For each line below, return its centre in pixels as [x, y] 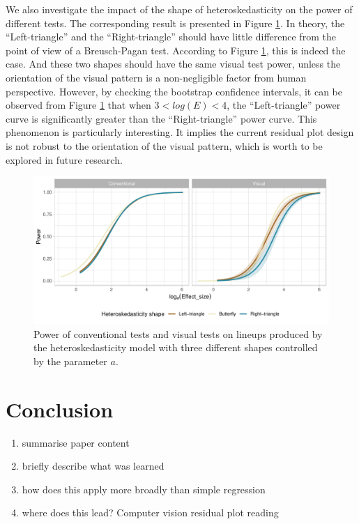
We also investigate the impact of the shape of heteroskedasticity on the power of [179, 9]
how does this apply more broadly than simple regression [144, 489]
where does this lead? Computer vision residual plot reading [150, 513]
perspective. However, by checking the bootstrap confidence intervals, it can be [174, 91]
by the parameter [70, 361]
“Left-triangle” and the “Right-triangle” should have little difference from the [171, 37]
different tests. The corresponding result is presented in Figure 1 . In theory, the [175, 23]
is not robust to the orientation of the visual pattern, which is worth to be [164, 145]
